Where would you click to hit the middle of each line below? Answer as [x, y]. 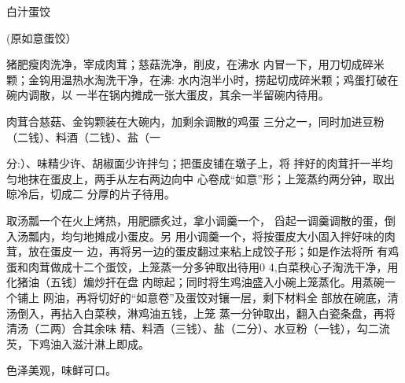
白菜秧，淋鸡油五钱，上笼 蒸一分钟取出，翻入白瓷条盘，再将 [239, 313]
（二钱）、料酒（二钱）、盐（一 [83, 136]
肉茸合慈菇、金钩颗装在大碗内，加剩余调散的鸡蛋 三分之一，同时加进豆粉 [195, 121]
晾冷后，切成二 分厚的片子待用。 [91, 194]
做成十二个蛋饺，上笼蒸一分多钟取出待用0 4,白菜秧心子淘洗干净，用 [224, 266]
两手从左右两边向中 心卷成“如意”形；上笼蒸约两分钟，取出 [244, 178]
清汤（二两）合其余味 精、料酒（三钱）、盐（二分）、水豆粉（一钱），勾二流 [198, 328]
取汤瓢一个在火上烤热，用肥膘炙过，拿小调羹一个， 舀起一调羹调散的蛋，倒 [201, 220]
